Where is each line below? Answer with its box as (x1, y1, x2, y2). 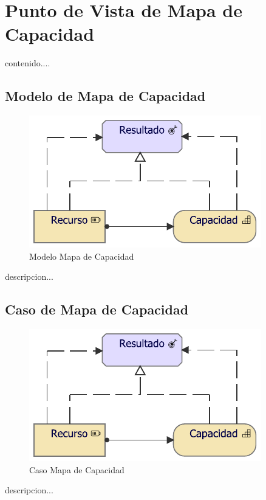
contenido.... (5, 57, 50, 69)
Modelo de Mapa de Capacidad (5, 86, 206, 105)
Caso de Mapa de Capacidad (5, 300, 189, 319)
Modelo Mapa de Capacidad (29, 249, 134, 262)
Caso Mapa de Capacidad (29, 463, 124, 476)
